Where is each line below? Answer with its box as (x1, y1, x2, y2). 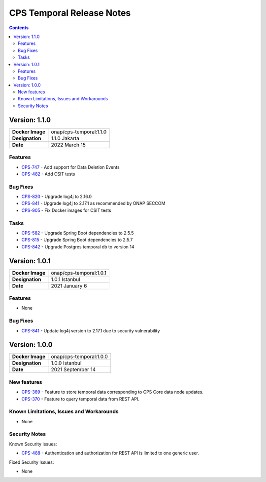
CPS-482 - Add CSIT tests (21, 171, 75, 177)
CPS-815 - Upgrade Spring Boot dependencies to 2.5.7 (21, 237, 133, 243)
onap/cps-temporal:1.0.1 (51, 269, 107, 276)
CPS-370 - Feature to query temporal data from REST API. (21, 396, 140, 402)
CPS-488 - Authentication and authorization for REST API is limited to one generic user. (21, 450, 199, 456)
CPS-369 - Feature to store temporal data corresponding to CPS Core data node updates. (21, 389, 204, 395)
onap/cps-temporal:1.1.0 (51, 128, 107, 135)
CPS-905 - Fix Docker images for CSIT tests (21, 207, 111, 213)
